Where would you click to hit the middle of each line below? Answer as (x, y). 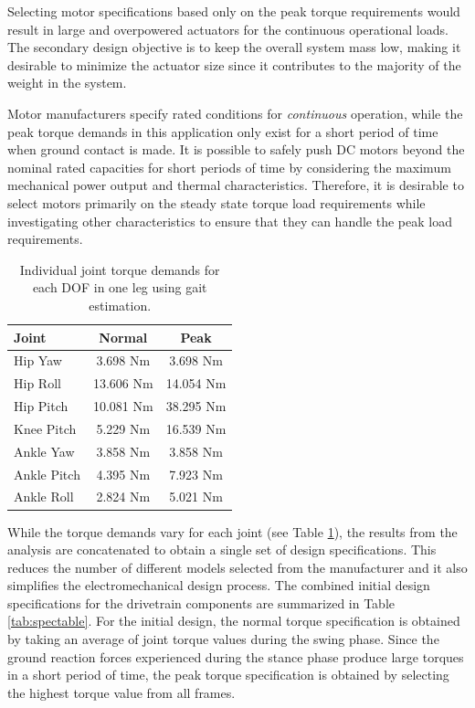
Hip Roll (37, 383)
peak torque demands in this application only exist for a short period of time (223, 131)
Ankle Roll (44, 497)
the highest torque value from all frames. (121, 692)
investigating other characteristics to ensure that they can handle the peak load (230, 221)
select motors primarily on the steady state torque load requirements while (216, 202)
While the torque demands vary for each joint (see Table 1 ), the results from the (232, 531)
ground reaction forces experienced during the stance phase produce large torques (236, 656)
